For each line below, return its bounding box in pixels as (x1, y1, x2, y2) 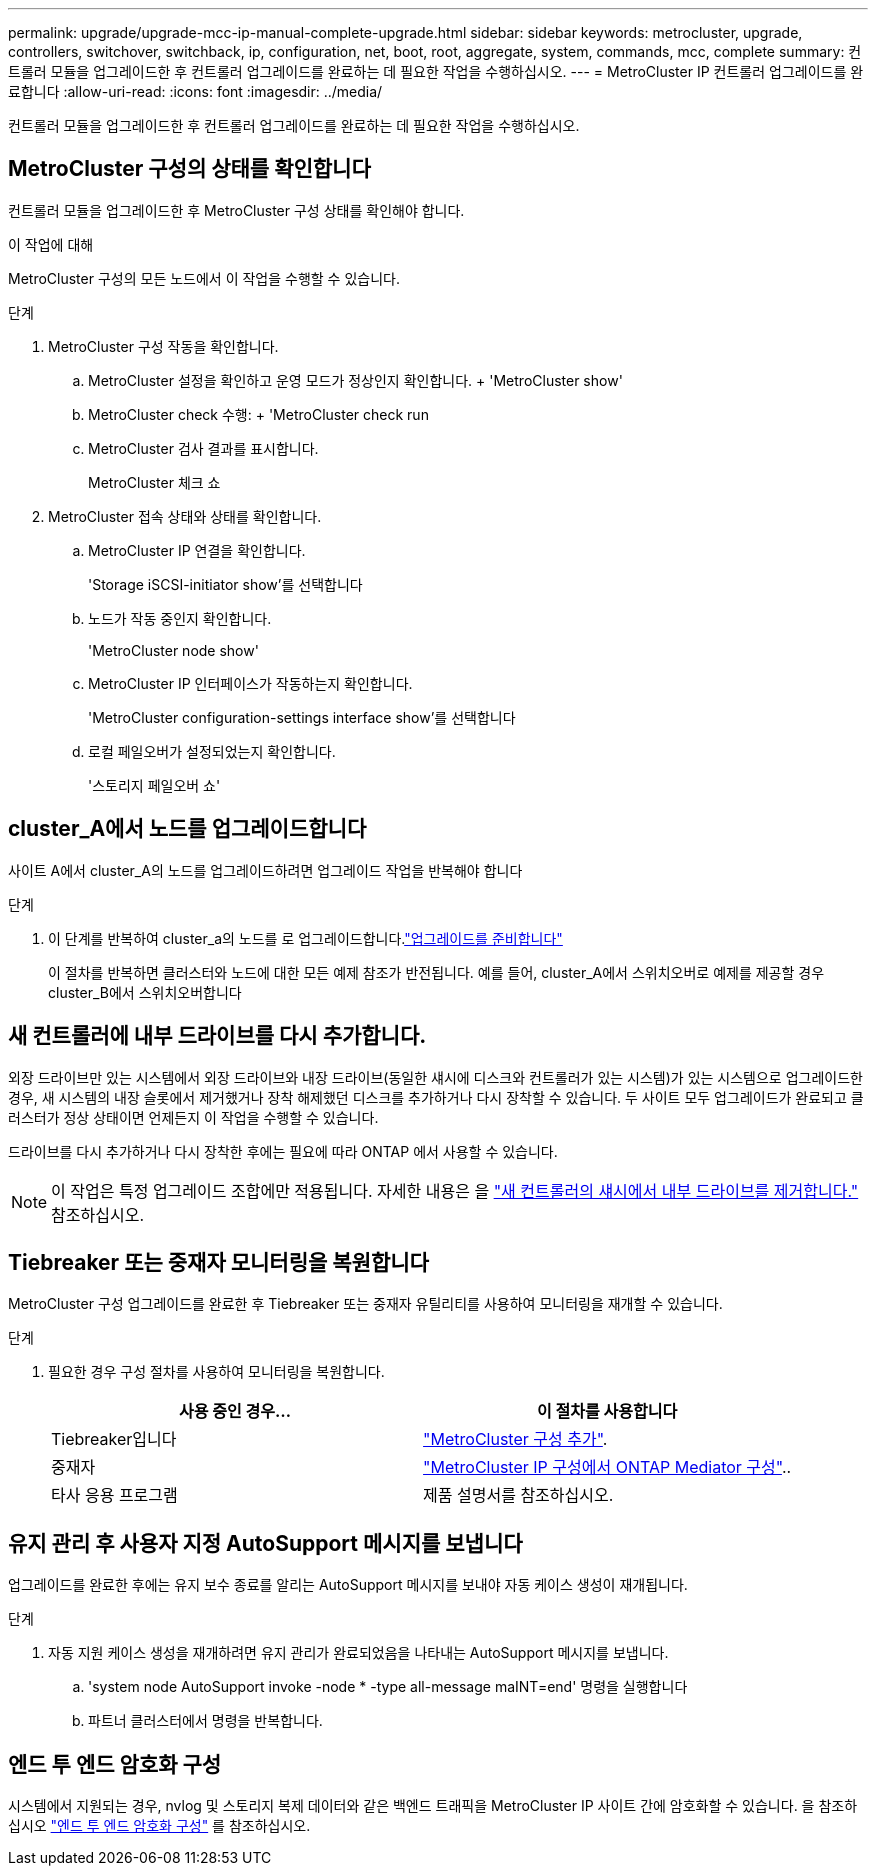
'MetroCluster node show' (88, 641, 259, 659)
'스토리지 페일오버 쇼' (88, 776, 221, 794)
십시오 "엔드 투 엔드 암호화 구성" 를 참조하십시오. (8, 1817, 311, 1835)
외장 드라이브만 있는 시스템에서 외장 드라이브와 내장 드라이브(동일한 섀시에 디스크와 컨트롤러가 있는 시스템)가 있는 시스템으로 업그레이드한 (8, 1068, 863, 1086)
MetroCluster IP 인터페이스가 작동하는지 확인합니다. (88, 674, 413, 692)
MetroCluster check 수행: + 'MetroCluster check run (88, 405, 429, 423)
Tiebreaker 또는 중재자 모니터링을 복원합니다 (8, 1249, 429, 1275)
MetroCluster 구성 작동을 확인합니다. (48, 337, 279, 355)
